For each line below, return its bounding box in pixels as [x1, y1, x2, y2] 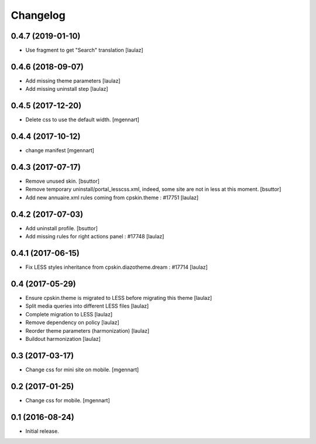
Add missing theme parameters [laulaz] [25, 77, 121, 84]
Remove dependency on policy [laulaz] [25, 319, 119, 326]
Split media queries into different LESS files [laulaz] [25, 302, 149, 310]
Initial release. [25, 428, 59, 435]
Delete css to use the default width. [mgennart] [25, 116, 140, 123]
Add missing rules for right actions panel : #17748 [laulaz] [25, 233, 164, 240]
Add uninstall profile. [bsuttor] [25, 224, 98, 231]
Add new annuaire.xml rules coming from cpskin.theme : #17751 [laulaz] [25, 194, 199, 201]
